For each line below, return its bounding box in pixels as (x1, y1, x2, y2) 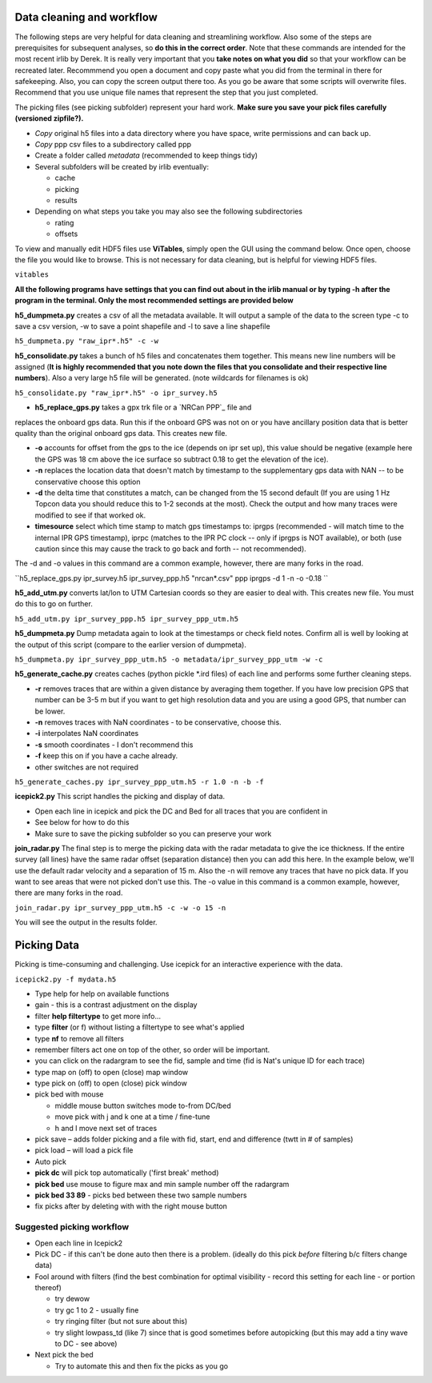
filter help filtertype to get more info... (34, 1011, 162, 1021)
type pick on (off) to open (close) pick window (34, 1078, 187, 1088)
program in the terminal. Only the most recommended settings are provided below (14, 296, 294, 306)
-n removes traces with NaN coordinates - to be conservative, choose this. (34, 717, 282, 727)
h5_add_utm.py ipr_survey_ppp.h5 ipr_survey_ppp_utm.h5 (14, 614, 239, 623)
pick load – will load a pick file (34, 1145, 134, 1155)
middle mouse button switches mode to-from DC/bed (54, 1101, 231, 1110)
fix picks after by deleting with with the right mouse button (34, 1201, 228, 1211)
